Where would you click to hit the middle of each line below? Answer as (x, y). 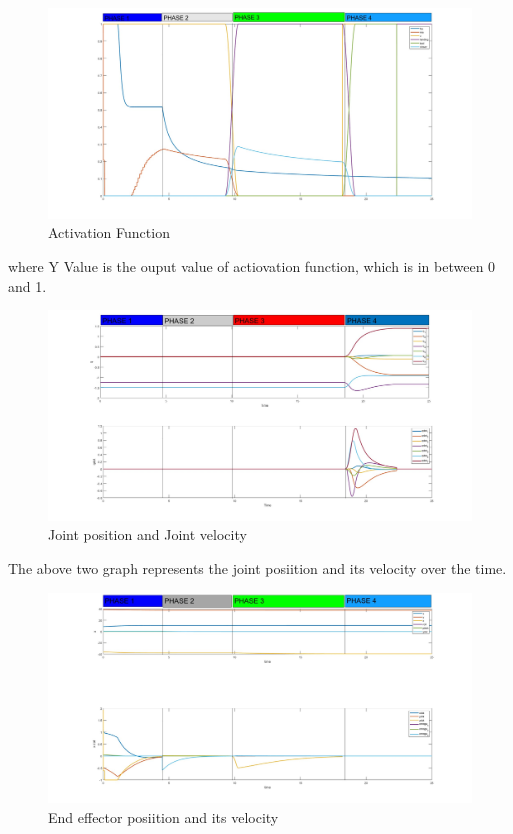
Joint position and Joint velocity (147, 534)
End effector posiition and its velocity (163, 817)
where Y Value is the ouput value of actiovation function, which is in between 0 (252, 265)
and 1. (27, 285)
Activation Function (109, 232)
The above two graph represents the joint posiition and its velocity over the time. (257, 568)
